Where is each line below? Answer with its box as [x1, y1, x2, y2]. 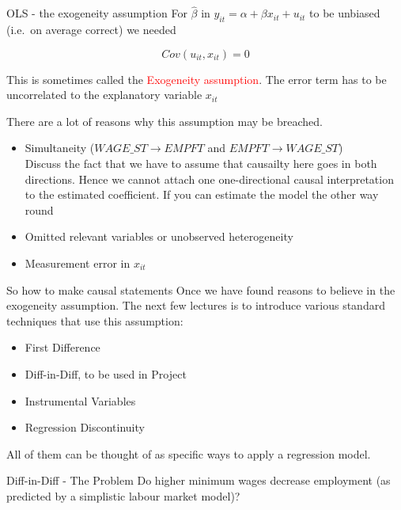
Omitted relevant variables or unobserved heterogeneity [25, 228, 293, 245]
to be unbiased [309, 5, 380, 21]
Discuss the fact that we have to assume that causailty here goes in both [25, 154, 377, 171]
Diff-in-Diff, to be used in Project [25, 365, 187, 382]
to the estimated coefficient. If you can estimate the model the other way [25, 186, 379, 203]
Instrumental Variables [25, 392, 136, 409]
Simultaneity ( [25, 139, 95, 156]
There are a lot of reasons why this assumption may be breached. [6, 112, 323, 129]
